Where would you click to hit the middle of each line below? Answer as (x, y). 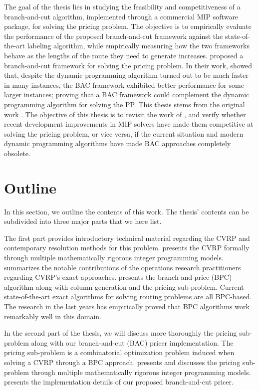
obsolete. (17, 153)
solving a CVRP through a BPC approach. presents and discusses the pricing (122, 362)
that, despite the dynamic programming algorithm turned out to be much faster (126, 75)
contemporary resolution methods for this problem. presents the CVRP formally (127, 248)
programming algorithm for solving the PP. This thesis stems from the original (125, 104)
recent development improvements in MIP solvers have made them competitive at (129, 124)
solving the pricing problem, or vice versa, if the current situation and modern (124, 133)
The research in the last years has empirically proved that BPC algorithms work (127, 306)
